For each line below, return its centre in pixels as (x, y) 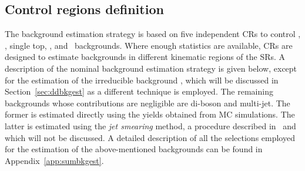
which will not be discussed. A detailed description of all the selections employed (150, 137)
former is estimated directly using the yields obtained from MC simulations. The (150, 114)
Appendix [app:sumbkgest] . (54, 160)
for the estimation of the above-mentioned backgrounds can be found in (134, 149)
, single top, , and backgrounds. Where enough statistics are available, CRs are (149, 45)
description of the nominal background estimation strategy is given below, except (151, 68)
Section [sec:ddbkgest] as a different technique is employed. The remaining (139, 91)
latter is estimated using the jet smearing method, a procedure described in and (150, 125)
